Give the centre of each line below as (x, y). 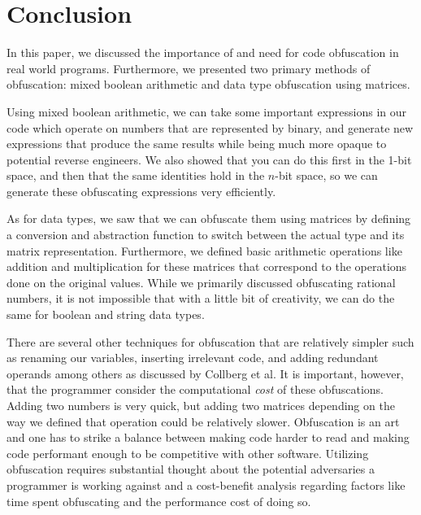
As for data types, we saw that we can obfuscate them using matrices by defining (209, 218)
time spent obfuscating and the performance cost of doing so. (159, 501)
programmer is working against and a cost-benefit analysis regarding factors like (206, 484)
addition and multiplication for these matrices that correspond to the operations (207, 266)
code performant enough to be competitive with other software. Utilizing (188, 453)
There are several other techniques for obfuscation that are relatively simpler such (210, 341)
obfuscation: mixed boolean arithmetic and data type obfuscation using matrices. (208, 84)
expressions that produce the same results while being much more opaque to (197, 144)
